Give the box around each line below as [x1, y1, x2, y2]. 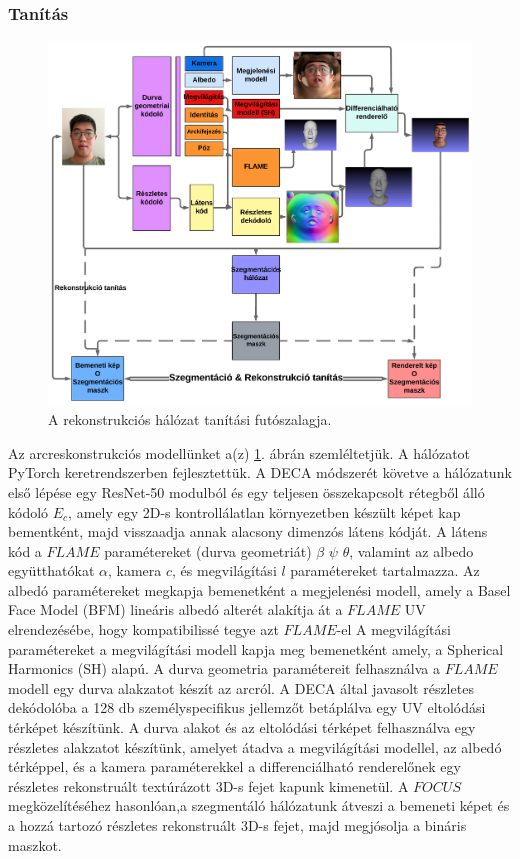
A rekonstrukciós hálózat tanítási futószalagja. [48, 409, 332, 430]
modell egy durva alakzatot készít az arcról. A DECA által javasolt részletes [8, 677, 474, 698]
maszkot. [8, 834, 62, 855]
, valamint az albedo [349, 540, 474, 561]
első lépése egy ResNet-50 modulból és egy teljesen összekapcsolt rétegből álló [8, 481, 485, 502]
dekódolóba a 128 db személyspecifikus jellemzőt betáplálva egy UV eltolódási [8, 697, 486, 718]
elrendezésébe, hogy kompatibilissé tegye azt [8, 619, 279, 640]
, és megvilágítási [172, 560, 277, 581]
